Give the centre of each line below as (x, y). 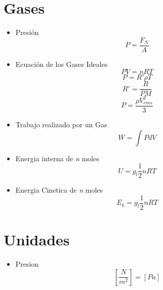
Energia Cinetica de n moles (59, 190)
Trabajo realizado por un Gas (61, 124)
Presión (27, 32)
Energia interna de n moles (57, 158)
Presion (27, 264)
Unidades (37, 240)
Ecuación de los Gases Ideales (62, 64)
